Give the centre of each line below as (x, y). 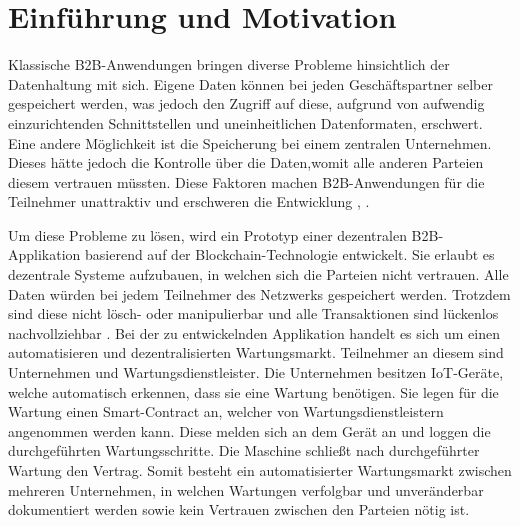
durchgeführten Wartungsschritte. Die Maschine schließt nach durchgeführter (244, 450)
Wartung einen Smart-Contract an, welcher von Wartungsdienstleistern (226, 411)
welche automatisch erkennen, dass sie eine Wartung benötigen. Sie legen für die (253, 391)
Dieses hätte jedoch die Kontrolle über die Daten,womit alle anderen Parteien (246, 162)
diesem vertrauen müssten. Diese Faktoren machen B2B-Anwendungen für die (246, 181)
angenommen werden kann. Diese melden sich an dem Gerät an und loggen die (249, 430)
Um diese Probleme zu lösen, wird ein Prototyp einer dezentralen (207, 234)
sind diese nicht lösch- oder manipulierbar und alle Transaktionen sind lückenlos (253, 313)
